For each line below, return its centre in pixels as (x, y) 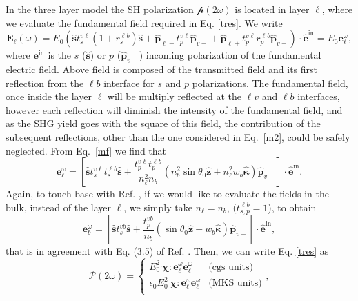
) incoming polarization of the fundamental (230, 55)
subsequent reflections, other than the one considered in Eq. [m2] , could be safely (178, 136)
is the (60, 55)
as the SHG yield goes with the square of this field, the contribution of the (163, 123)
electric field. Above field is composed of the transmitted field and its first (161, 69)
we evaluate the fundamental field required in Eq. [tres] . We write (144, 22)
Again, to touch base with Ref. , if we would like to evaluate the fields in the (167, 194)
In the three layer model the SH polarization (100, 9)
